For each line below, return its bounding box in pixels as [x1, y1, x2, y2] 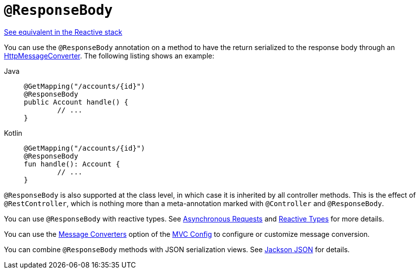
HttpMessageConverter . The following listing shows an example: [4, 51, 214, 60]
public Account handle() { [24, 98, 128, 106]
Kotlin [4, 128, 22, 137]
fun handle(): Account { [24, 160, 120, 168]
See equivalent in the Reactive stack [4, 27, 122, 36]
